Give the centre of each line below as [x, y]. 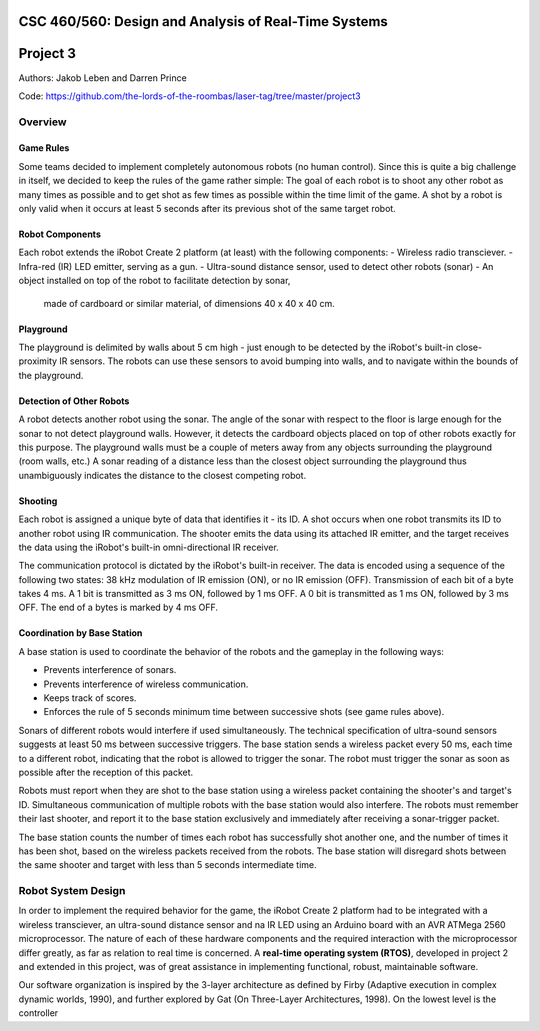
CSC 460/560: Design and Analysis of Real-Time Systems [203, 21]
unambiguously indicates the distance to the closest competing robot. [162, 475]
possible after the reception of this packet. [106, 772]
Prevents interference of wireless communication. [146, 684]
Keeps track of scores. [90, 698]
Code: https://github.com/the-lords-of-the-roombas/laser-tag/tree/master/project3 [189, 96]
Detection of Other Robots [74, 401]
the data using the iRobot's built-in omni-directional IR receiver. [148, 547]
